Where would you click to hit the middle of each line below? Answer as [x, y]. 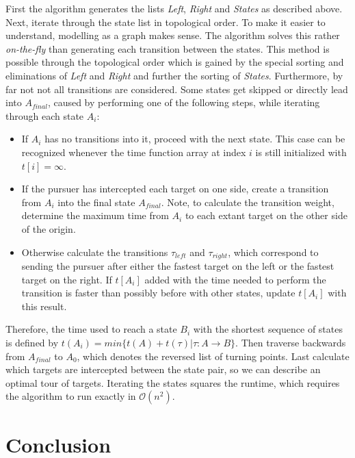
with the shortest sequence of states [268, 329]
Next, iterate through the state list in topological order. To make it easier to [166, 22]
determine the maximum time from [95, 215]
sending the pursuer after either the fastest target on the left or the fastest [178, 265]
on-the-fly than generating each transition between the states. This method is [168, 48]
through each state [45, 115]
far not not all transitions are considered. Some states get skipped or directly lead [177, 89]
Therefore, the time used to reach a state [91, 329]
